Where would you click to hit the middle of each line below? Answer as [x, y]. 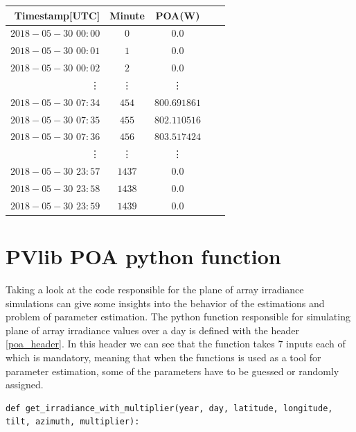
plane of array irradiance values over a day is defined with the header [152, 330]
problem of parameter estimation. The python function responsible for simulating [178, 317]
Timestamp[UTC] [57, 15]
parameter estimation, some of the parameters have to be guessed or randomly [172, 371]
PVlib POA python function [143, 256]
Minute [127, 15]
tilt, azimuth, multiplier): [73, 422]
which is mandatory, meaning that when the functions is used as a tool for [163, 357]
